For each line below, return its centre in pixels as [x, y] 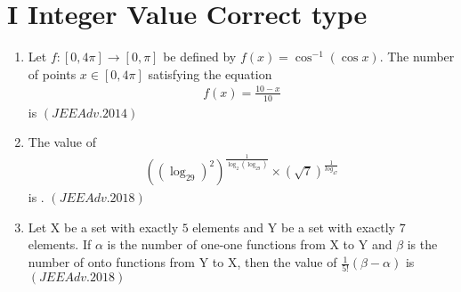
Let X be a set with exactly [103, 227]
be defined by [200, 57]
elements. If [60, 244]
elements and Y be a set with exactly [294, 227]
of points [52, 73]
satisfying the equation [210, 73]
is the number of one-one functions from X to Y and [250, 244]
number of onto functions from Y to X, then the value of [182, 262]
